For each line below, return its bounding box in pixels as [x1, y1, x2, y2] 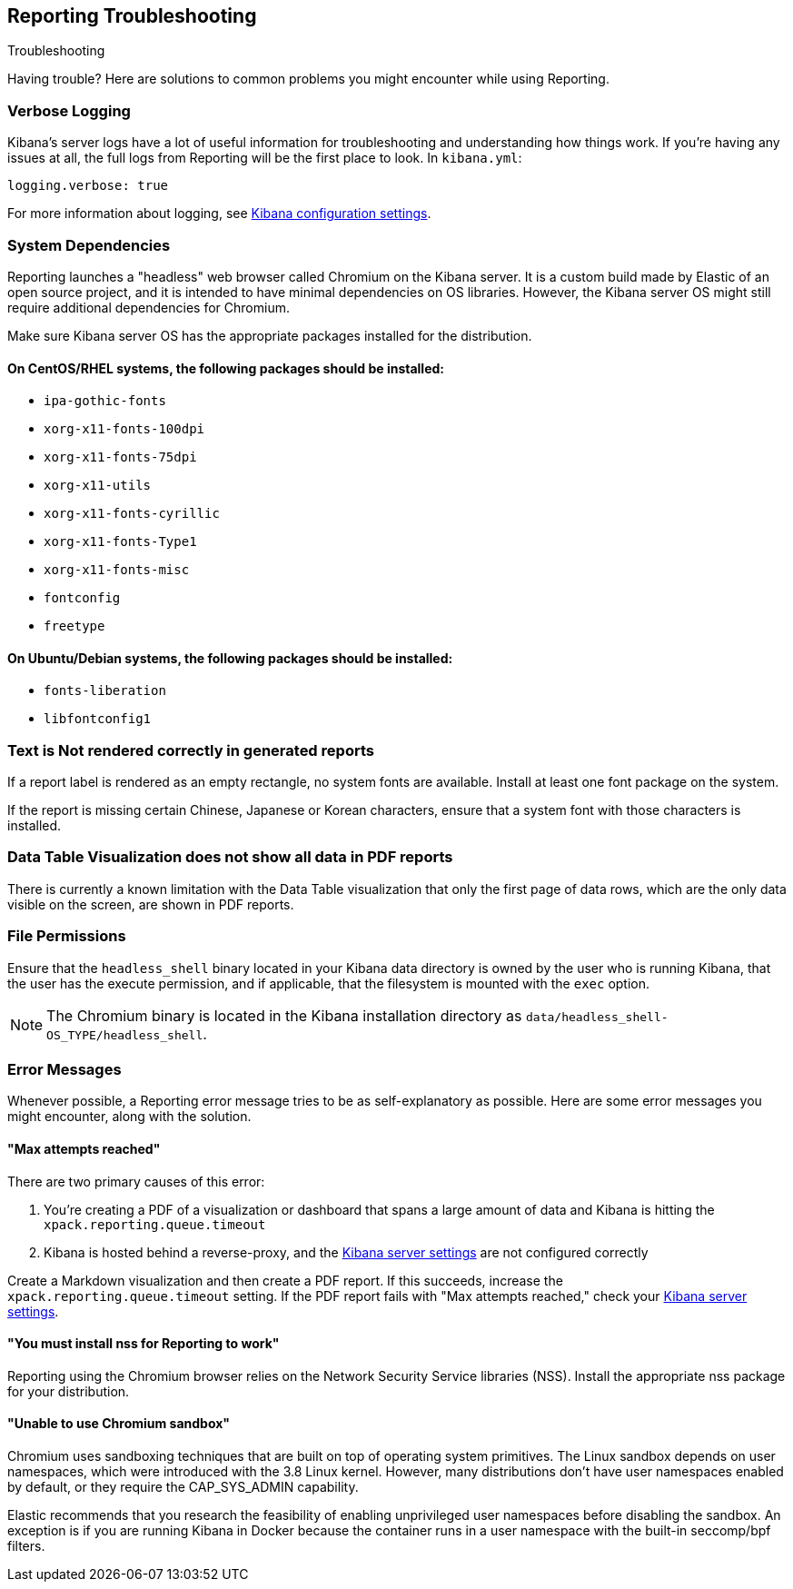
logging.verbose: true [7, 178, 169, 194]
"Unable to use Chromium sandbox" [7, 1415, 231, 1432]
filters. [7, 1538, 45, 1554]
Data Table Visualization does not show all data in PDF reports [7, 848, 453, 867]
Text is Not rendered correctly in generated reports [7, 740, 374, 760]
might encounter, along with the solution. [7, 1108, 252, 1125]
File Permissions [7, 927, 126, 946]
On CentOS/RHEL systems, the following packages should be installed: [7, 360, 444, 376]
